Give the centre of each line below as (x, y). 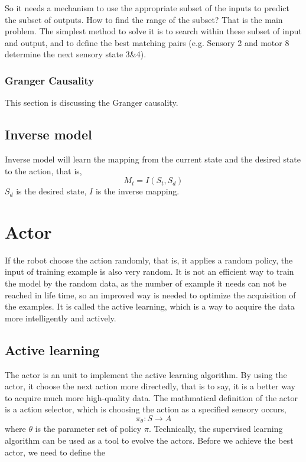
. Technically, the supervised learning (216, 429)
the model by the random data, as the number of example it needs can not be (146, 283)
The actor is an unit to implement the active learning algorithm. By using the (146, 374)
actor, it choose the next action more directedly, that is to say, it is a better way (150, 386)
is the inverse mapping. (137, 191)
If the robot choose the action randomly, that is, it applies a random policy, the (149, 260)
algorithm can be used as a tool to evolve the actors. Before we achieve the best (149, 440)
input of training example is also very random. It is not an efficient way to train (149, 271)
